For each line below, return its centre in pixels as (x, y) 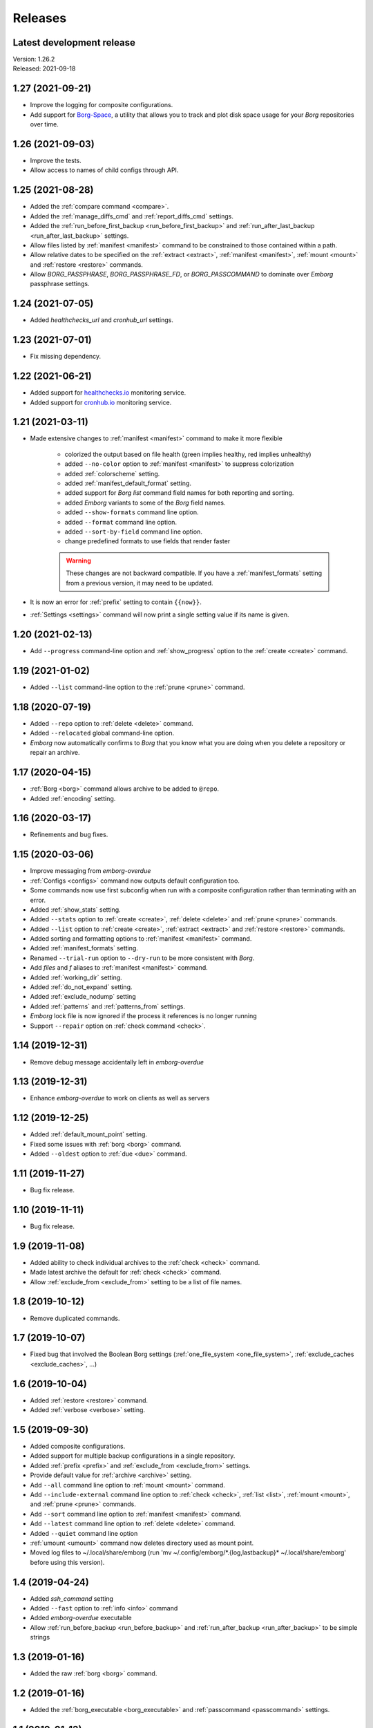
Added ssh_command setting (72, 1598)
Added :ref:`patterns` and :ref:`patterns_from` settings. (108, 1006)
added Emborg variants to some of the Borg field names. (145, 503)
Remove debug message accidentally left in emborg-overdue (117, 1062)
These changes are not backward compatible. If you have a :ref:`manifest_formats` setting (194, 573)
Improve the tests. (56, 161)
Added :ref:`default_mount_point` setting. (89, 1134)
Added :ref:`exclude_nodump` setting (83, 997)
